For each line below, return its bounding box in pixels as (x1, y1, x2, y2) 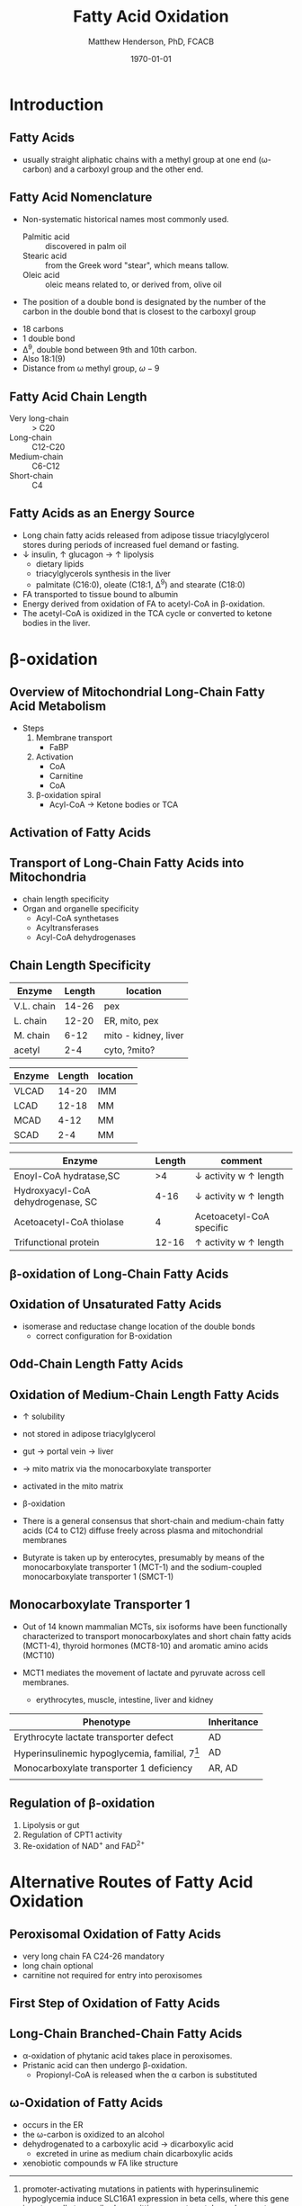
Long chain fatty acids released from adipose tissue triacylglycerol (22, 529, 270, 541)
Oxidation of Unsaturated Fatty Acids (9, 1297, 222, 1313)
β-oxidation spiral (35, 789, 102, 800)
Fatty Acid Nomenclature (9, 190, 153, 205)
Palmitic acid (22, 231, 70, 242)
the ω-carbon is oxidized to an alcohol (22, 2129, 164, 2139)
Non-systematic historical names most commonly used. (22, 213, 229, 224)
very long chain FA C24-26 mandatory (22, 1950, 164, 1961)
